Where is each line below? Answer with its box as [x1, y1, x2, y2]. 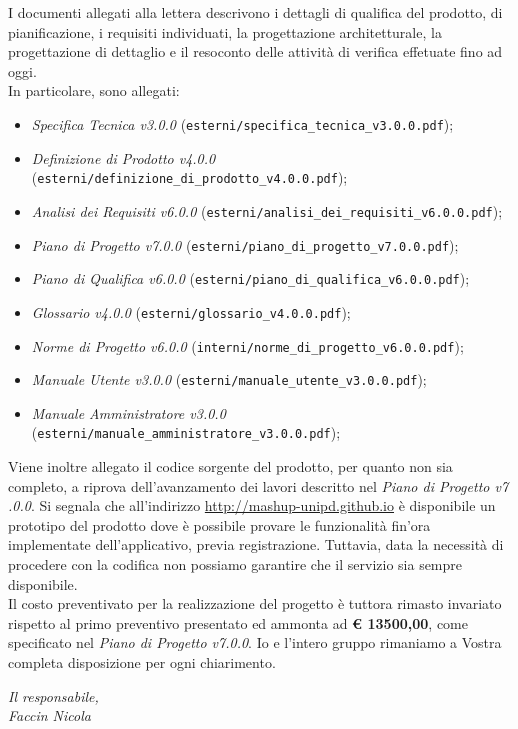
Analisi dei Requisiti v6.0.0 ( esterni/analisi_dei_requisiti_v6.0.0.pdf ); [31, 200, 503, 221]
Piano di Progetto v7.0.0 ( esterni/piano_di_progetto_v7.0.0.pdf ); [31, 234, 459, 255]
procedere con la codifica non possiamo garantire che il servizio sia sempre [8, 554, 463, 575]
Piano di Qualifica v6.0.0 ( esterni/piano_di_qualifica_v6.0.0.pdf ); [31, 268, 470, 289]
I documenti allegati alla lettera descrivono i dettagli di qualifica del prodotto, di [8, 2, 503, 22]
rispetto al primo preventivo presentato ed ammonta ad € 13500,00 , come [8, 612, 468, 633]
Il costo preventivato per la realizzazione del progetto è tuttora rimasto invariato [8, 593, 502, 614]
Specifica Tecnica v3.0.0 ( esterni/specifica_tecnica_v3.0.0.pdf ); [31, 113, 454, 134]
